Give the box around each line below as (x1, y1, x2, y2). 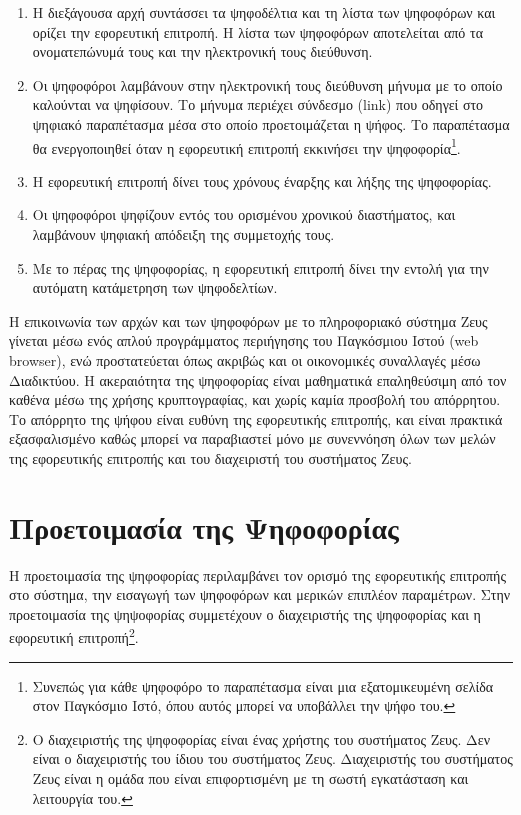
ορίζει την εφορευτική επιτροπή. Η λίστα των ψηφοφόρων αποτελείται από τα (32, 21, 483, 42)
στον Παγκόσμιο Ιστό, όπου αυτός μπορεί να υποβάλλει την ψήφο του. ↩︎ (32, 695, 456, 716)
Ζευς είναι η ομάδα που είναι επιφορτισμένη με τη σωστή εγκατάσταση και (32, 768, 469, 789)
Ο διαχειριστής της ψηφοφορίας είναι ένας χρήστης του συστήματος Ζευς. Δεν (32, 728, 490, 749)
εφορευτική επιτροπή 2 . (9, 624, 139, 648)
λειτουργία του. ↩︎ (32, 787, 133, 808)
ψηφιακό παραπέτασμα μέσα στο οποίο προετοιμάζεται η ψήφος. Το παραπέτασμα (32, 113, 510, 134)
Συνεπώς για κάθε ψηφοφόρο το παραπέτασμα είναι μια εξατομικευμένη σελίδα (32, 675, 494, 696)
